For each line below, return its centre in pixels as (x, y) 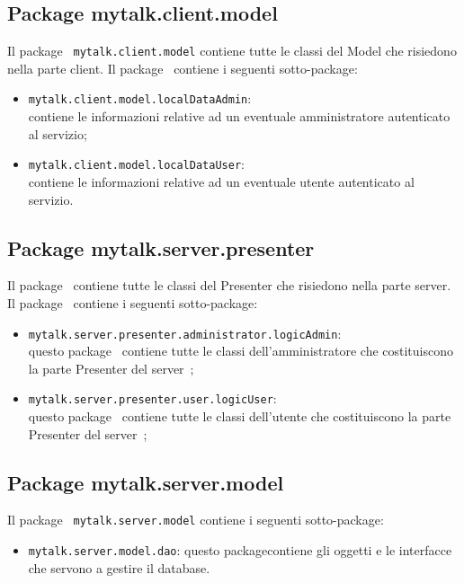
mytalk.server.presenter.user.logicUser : (152, 398)
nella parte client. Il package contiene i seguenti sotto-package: (183, 68)
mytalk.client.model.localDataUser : (136, 164)
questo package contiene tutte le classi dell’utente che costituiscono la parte (240, 416)
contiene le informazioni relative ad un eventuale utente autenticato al (221, 181)
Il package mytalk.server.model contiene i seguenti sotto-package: (196, 520)
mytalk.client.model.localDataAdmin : (140, 98)
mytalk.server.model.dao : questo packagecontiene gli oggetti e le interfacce (240, 550)
